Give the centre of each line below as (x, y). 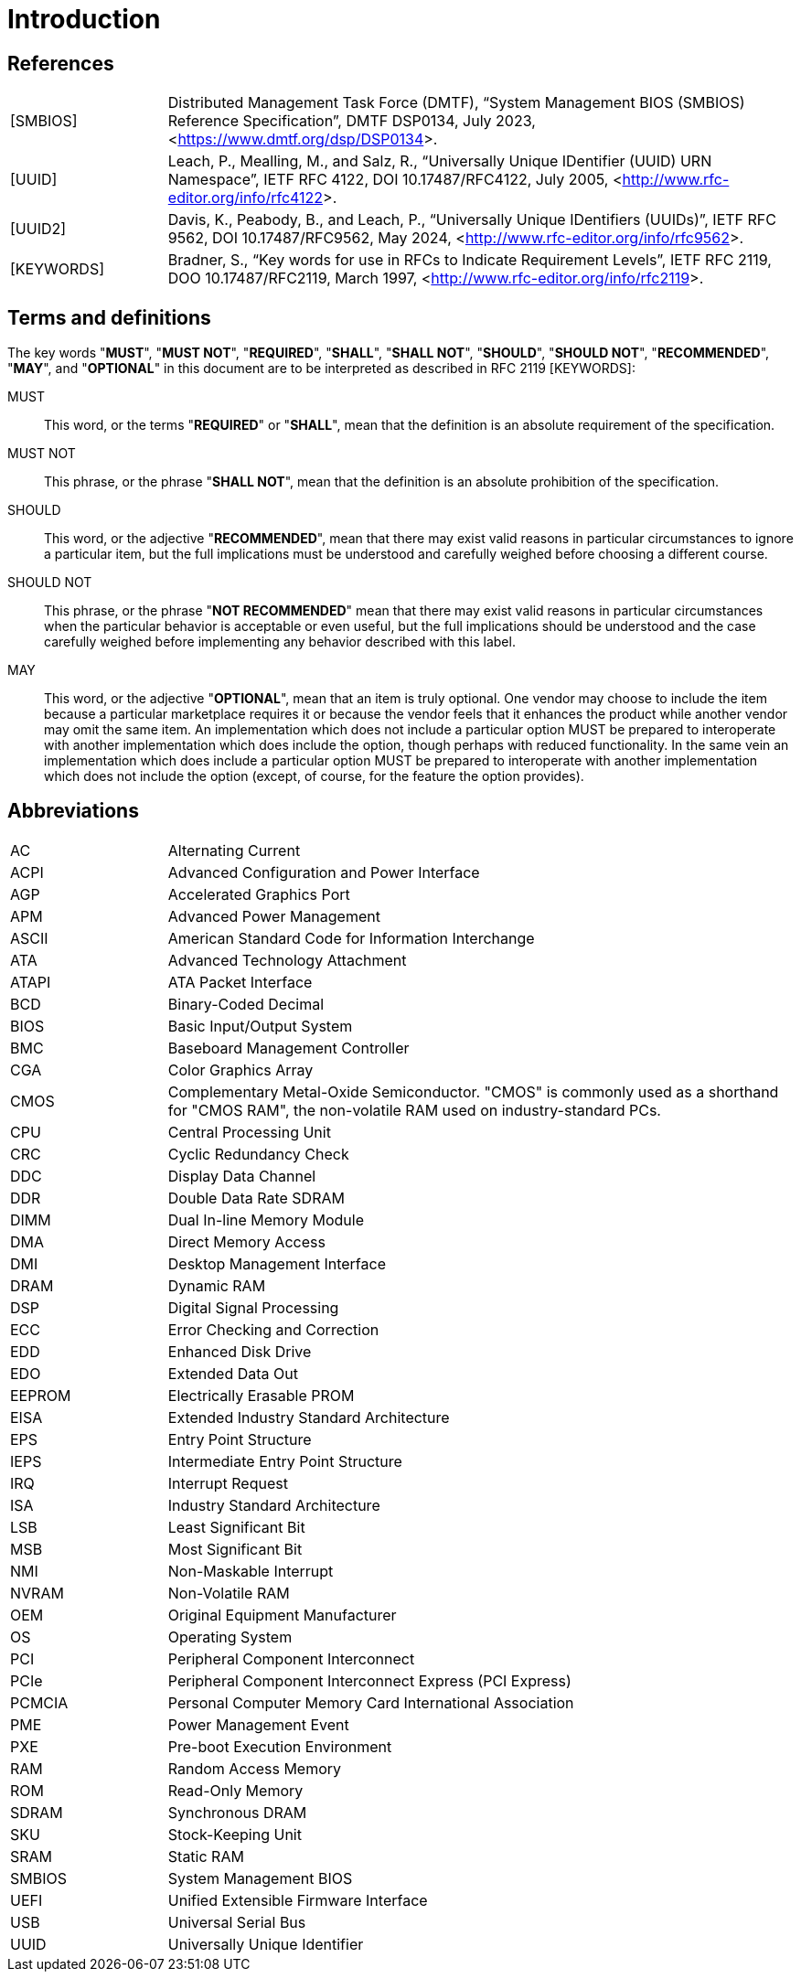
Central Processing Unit (249, 1132)
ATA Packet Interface (240, 982)
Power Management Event (258, 1724)
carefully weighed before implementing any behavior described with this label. (280, 642)
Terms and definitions (109, 317)
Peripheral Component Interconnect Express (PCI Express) (369, 1680)
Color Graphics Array (240, 1070)
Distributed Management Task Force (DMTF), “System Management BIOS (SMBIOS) (456, 103)
